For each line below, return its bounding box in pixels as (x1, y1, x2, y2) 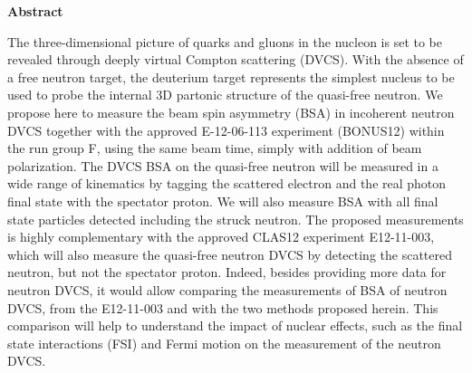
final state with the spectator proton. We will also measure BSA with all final (7, 191, 438, 210)
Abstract (7, 2, 63, 20)
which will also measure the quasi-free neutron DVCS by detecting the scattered (7, 244, 453, 263)
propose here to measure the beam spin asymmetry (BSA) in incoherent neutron (7, 102, 455, 121)
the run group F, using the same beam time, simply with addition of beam (7, 139, 422, 158)
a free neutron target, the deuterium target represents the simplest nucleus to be (7, 67, 455, 86)
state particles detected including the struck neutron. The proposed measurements (7, 209, 464, 228)
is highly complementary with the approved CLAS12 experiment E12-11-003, (7, 227, 435, 246)
